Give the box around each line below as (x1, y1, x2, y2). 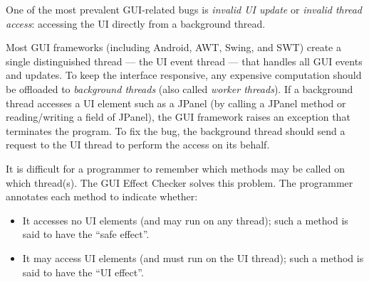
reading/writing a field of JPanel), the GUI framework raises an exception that (6, 109, 350, 124)
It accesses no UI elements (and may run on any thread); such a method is (22, 212, 348, 227)
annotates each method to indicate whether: (6, 189, 198, 204)
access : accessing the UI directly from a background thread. (6, 16, 266, 31)
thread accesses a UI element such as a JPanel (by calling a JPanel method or (6, 95, 346, 110)
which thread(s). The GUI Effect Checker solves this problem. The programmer (6, 175, 353, 190)
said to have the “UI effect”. (22, 264, 144, 279)
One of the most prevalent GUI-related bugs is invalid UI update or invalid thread (6, 2, 362, 16)
